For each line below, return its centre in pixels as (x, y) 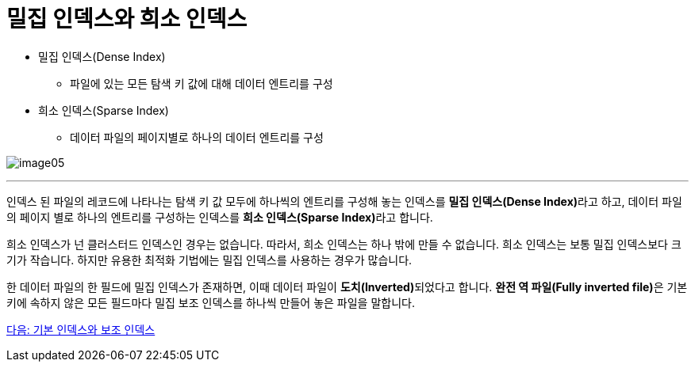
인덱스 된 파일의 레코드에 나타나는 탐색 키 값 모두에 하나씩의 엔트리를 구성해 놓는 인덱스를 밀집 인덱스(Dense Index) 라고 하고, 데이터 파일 (344, 201)
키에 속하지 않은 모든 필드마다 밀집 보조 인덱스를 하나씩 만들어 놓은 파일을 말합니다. (211, 302)
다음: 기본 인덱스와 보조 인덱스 (81, 329)
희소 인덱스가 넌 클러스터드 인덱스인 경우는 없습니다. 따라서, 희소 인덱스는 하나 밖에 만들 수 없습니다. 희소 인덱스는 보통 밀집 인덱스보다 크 (344, 244)
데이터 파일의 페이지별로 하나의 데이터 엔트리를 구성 (197, 137)
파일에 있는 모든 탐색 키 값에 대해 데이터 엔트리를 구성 (202, 83)
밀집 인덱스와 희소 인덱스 (127, 19)
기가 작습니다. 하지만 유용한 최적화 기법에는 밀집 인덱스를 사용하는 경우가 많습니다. (209, 260)
